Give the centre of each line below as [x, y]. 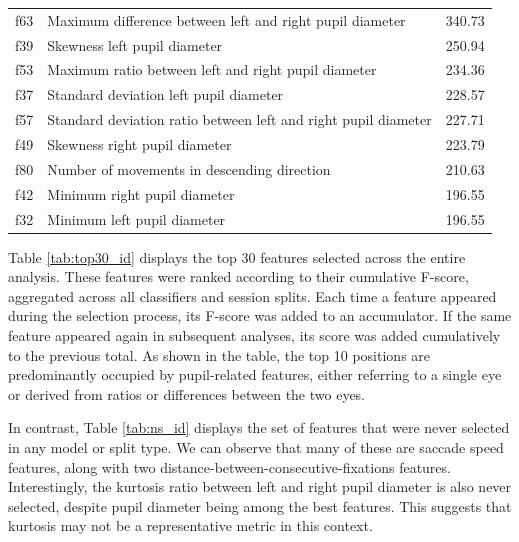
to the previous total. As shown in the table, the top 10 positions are [219, 354]
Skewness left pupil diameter [135, 44]
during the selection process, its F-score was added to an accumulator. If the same [260, 315]
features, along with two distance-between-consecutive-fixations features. [229, 466]
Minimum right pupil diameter [141, 193]
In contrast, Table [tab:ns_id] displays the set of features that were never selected [259, 427]
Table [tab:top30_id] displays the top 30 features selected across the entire [237, 256]
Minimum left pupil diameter [136, 218]
